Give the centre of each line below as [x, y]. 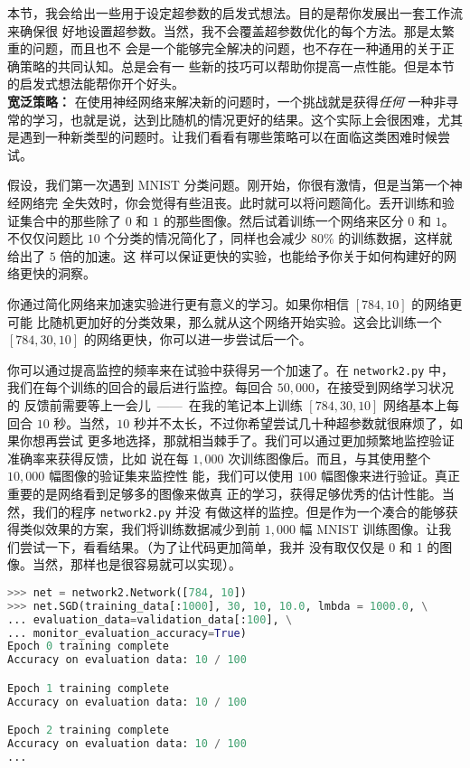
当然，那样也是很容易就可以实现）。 [136, 564]
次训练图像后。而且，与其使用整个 [329, 458]
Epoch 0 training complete [88, 646]
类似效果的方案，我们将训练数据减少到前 [140, 529]
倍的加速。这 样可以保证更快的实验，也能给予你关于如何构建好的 [252, 255]
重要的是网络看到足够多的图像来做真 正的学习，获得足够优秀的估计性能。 [225, 493]
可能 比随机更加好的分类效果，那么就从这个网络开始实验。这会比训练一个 [225, 321]
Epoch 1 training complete [88, 688]
